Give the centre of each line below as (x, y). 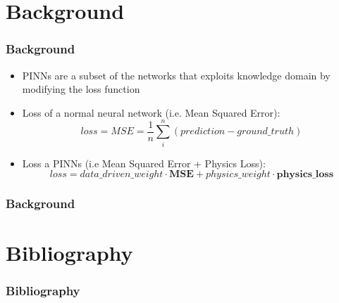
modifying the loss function (81, 89)
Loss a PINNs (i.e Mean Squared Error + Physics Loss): (144, 163)
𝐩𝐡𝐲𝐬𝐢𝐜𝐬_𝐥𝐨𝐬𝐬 (305, 175)
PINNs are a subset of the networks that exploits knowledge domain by (176, 75)
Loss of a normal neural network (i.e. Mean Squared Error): (151, 112)
